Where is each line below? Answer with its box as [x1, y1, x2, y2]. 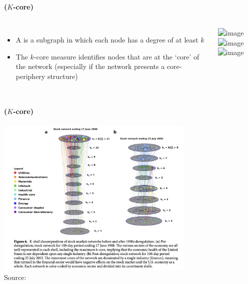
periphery [15, 70, 45, 81]
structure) [47, 70, 78, 81]
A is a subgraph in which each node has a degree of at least [15, 34, 198, 45]
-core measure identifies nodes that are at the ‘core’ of [33, 51, 199, 61]
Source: [4, 271, 26, 282]
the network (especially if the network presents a [15, 61, 165, 71]
